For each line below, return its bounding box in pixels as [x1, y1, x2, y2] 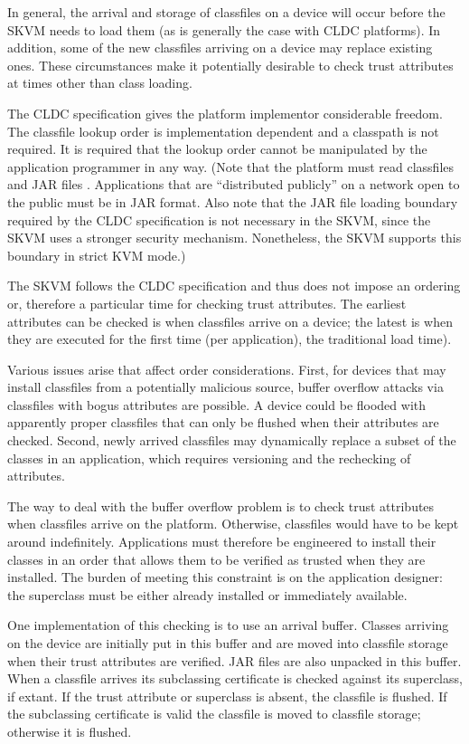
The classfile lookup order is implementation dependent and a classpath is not [7, 121, 439, 140]
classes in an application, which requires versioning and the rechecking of [7, 448, 411, 467]
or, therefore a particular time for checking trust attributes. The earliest [7, 293, 407, 312]
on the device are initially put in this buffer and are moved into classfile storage [7, 634, 448, 652]
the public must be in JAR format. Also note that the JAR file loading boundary [7, 192, 458, 211]
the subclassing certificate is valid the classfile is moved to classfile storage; [7, 704, 421, 723]
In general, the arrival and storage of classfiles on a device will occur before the [7, 3, 446, 21]
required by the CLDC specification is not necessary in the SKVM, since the [7, 210, 431, 229]
